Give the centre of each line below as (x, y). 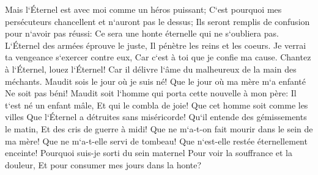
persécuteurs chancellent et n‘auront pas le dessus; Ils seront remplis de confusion (157, 21)
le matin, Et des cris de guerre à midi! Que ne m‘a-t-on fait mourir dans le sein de (159, 128)
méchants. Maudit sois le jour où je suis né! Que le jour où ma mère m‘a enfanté (156, 81)
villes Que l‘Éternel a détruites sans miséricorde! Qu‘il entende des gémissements (156, 117)
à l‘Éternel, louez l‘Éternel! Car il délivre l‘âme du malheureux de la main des (151, 69)
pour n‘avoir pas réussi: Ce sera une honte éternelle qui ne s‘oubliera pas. (142, 33)
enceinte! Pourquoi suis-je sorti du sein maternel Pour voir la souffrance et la (149, 153)
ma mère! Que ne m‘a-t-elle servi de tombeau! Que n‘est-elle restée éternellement (156, 141)
